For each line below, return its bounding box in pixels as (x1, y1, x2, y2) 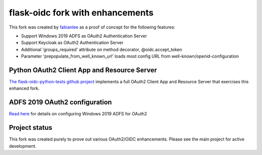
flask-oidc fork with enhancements (9, 7, 154, 18)
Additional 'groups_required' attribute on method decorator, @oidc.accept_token (21, 46, 182, 52)
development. (9, 143, 36, 149)
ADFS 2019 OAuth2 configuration (9, 98, 112, 107)
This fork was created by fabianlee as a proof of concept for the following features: (9, 24, 176, 30)
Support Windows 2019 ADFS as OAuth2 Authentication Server (21, 33, 147, 39)
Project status (9, 124, 53, 132)
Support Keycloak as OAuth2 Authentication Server (21, 40, 124, 46)
